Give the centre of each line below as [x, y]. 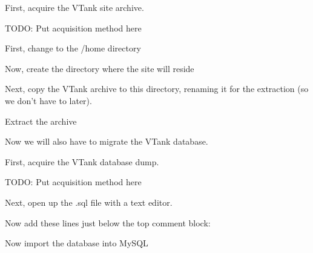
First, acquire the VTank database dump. [82, 161]
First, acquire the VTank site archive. [74, 7]
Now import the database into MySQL [77, 243]
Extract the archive [41, 121]
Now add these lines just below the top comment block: [108, 222]
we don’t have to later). [48, 100]
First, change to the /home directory [73, 48]
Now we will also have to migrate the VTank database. [107, 141]
